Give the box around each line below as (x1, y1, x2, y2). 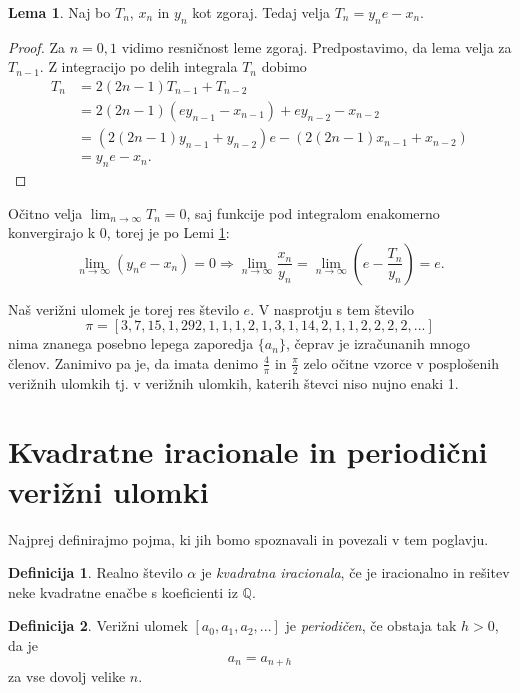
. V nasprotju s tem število (250, 298, 415, 319)
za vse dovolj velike (8, 666, 126, 687)
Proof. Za (8, 36, 66, 57)
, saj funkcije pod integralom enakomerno (186, 202, 440, 223)
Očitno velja (8, 202, 83, 223)
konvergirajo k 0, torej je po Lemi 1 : (8, 222, 230, 243)
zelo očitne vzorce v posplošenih (303, 352, 499, 373)
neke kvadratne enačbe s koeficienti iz (8, 581, 238, 602)
